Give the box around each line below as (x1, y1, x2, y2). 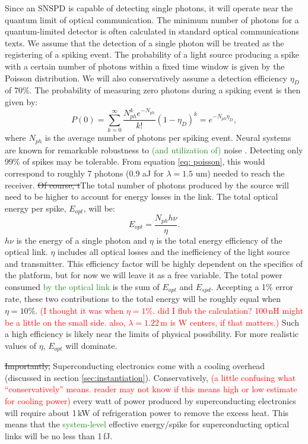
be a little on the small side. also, (5, 316, 126, 328)
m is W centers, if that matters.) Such (160, 316, 299, 328)
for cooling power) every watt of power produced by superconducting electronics (5, 395, 296, 407)
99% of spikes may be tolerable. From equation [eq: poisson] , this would (5, 155, 265, 168)
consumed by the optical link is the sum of (5, 281, 160, 292)
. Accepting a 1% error (211, 281, 294, 292)
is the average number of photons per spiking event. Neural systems (45, 131, 291, 144)
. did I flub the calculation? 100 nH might (153, 304, 303, 317)
